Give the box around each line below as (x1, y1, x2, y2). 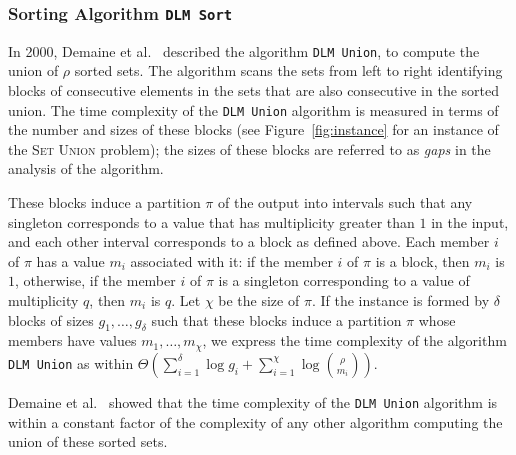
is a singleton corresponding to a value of (218, 270, 470, 291)
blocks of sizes (8, 309, 94, 330)
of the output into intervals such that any (218, 192, 473, 213)
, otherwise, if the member (15, 270, 176, 291)
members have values (8, 330, 137, 351)
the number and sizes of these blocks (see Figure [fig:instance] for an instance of (8, 119, 499, 140)
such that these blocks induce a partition (151, 309, 402, 330)
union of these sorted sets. (8, 431, 168, 452)
